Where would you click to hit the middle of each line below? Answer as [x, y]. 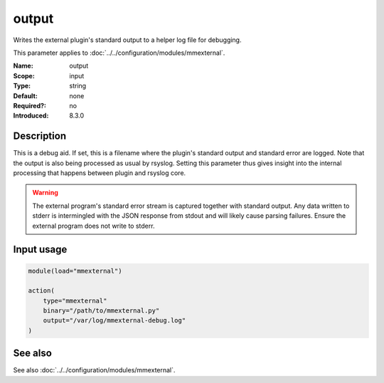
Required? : [30, 105]
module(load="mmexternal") [75, 271]
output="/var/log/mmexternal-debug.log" [114, 321]
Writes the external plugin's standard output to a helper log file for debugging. [127, 40]
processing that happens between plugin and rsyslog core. [100, 173]
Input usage [40, 250]
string [78, 86]
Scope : [24, 75]
